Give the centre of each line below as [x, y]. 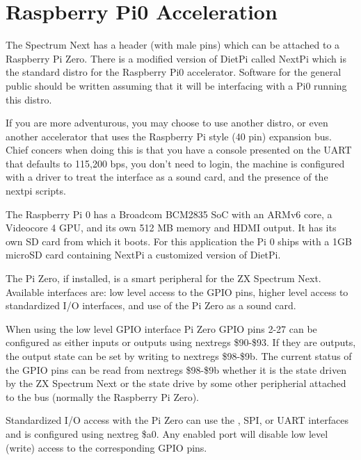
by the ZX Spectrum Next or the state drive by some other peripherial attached [176, 383]
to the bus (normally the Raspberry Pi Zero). [102, 396]
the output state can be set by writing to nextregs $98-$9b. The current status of [179, 356]
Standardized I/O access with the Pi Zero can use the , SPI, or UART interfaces [177, 420]
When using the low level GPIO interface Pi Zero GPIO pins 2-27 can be [161, 328]
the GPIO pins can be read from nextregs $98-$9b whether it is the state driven [176, 369]
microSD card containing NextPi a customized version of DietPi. [143, 255]
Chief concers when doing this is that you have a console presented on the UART [179, 150]
